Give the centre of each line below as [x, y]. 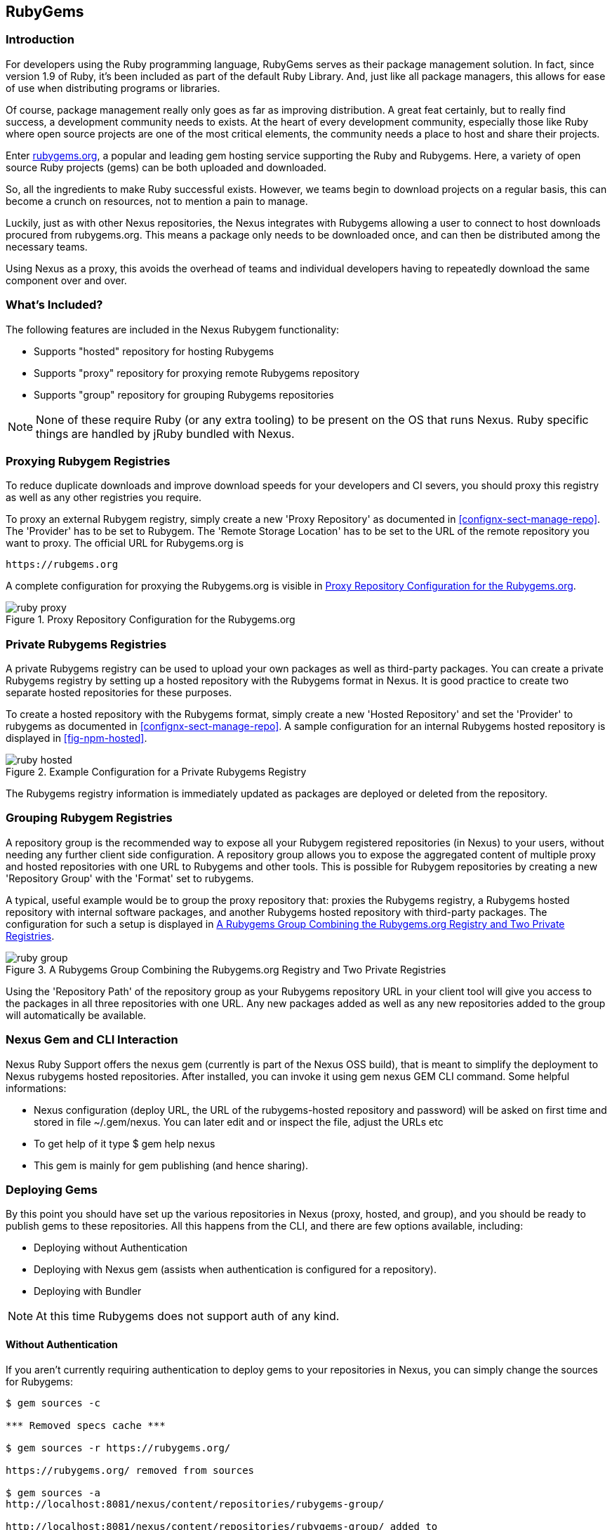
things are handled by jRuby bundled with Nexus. [165, 433]
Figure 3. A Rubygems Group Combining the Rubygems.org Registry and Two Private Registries [226, 969]
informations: [36, 1088]
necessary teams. [47, 246]
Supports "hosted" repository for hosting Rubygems [154, 351]
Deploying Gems [52, 1189]
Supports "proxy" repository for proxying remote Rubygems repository [197, 373]
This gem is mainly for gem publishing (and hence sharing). [171, 1165]
